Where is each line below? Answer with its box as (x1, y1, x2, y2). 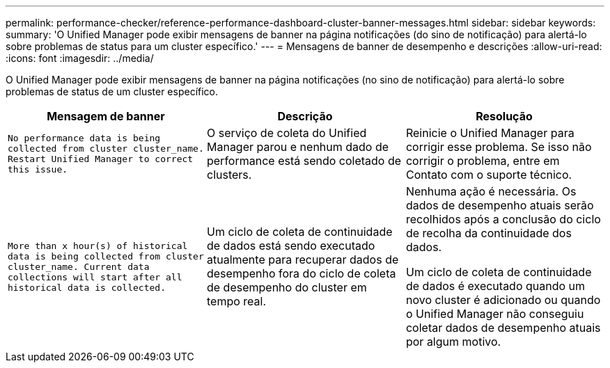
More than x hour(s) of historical (8, 240, 188, 251)
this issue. (8, 164, 68, 175)
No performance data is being (8, 133, 161, 143)
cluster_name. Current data (8, 261, 150, 272)
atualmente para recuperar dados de (206, 253, 399, 266)
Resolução (476, 109, 533, 123)
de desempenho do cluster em (206, 280, 367, 294)
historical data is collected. (8, 282, 166, 293)
